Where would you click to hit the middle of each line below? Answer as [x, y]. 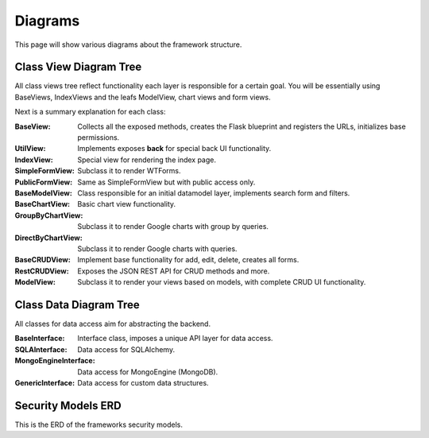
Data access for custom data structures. [143, 382]
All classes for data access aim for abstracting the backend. [112, 324]
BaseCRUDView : [43, 260]
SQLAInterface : [41, 349]
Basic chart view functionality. [127, 204]
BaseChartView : [43, 204]
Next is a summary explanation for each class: [90, 112]
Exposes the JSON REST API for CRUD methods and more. [174, 271]
